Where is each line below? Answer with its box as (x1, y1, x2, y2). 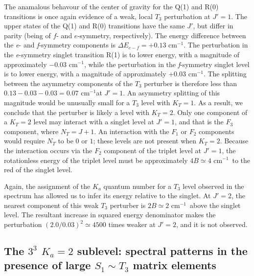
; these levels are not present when (93, 136, 197, 146)
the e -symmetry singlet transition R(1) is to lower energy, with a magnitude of (4, 49, 240, 59)
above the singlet (190, 200, 241, 210)
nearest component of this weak (4, 200, 99, 210)
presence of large (4, 257, 91, 273)
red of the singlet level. (4, 164, 72, 175)
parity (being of (4, 30, 51, 40)
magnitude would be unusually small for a (4, 97, 130, 107)
